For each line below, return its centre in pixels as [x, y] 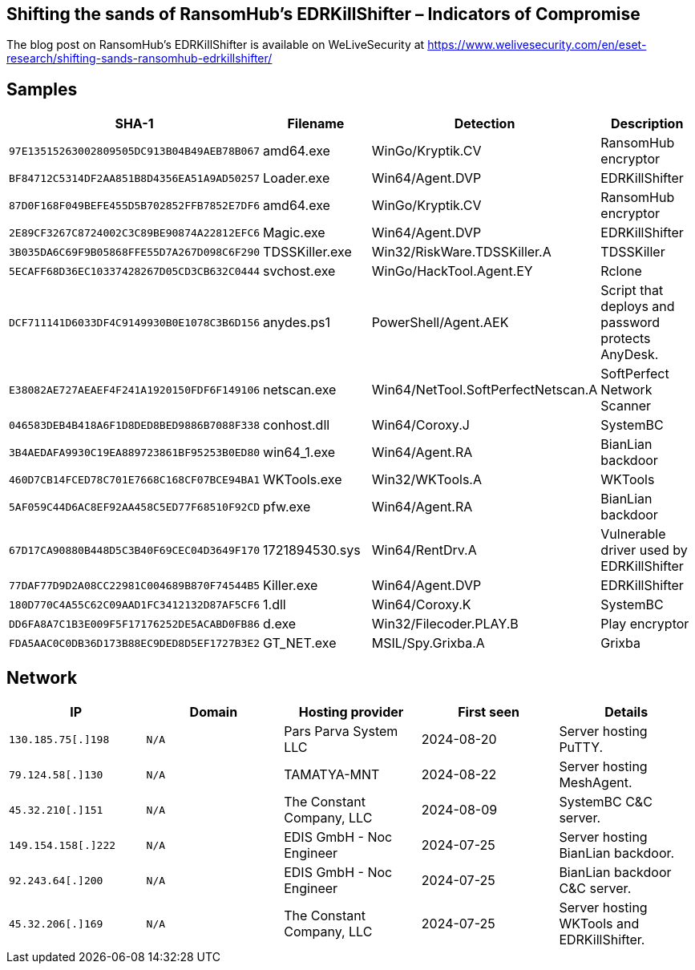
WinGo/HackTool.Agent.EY [452, 271]
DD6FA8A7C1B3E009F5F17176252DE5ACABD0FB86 [135, 624]
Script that [632, 291]
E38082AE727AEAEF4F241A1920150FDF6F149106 [135, 390]
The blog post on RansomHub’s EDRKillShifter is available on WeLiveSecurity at [216, 45]
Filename [316, 124]
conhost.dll [297, 425]
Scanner [626, 406]
